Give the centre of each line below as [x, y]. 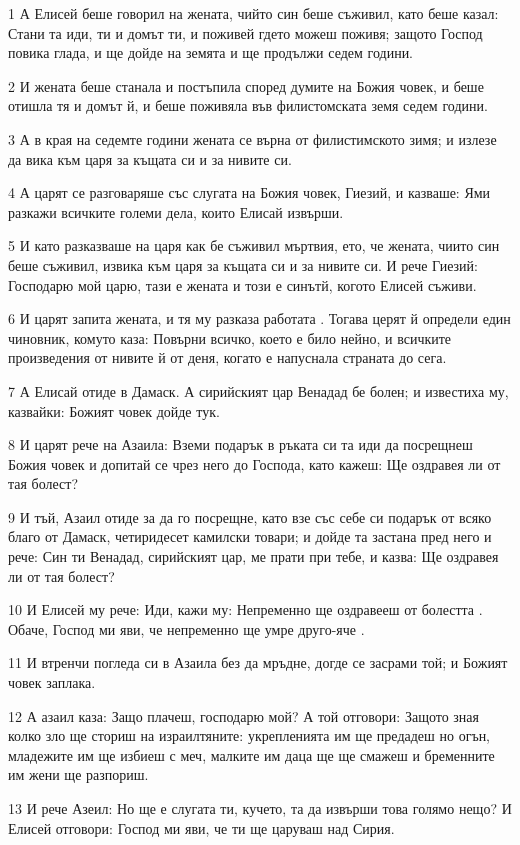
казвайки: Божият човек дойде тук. [114, 410]
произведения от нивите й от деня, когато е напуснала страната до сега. [227, 357]
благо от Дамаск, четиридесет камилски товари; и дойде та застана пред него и [250, 536]
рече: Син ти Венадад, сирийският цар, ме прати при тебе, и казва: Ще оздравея [253, 556]
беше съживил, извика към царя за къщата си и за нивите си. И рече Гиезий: [243, 264]
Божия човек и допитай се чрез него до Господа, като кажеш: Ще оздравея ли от [254, 463]
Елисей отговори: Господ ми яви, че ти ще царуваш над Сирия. [201, 827]
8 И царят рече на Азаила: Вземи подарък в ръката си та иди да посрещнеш [240, 444]
